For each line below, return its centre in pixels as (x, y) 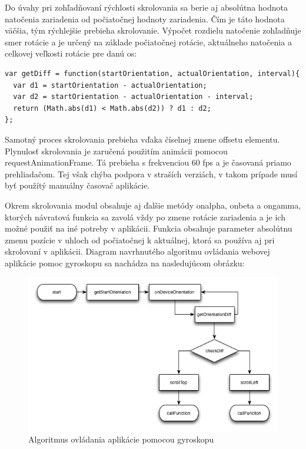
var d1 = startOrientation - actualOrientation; (110, 85)
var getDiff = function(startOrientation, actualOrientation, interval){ (152, 73)
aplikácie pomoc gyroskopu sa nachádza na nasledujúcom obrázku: (125, 263)
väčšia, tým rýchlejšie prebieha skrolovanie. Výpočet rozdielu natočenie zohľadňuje (153, 30)
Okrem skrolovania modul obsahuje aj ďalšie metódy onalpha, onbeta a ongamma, (153, 205)
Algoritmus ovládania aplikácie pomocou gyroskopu (121, 439)
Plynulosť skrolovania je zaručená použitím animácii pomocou (116, 151)
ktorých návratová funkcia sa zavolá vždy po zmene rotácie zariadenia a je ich (145, 217)
